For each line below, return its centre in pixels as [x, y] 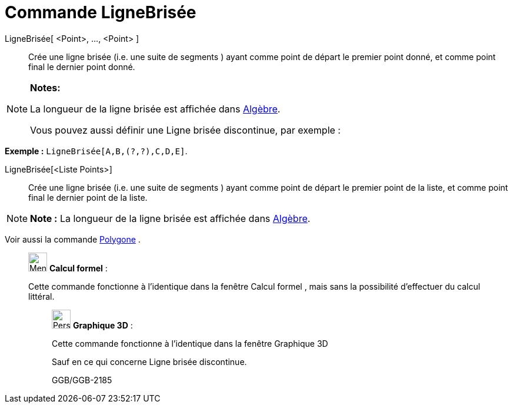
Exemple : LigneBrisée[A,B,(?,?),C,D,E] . [96, 151]
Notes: [45, 87]
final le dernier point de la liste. [88, 197]
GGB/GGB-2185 [82, 380]
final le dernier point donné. [82, 67]
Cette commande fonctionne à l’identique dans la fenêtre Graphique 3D [190, 343]
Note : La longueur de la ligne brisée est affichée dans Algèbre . [170, 218]
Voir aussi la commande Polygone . [73, 239]
